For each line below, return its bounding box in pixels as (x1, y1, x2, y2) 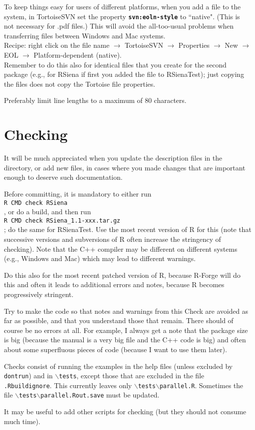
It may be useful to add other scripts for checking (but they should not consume (4, 406, 247, 417)
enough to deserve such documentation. (4, 172, 123, 182)
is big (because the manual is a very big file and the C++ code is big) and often (4, 334, 246, 345)
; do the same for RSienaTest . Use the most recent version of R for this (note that (4, 224, 252, 234)
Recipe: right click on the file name (4, 40, 110, 50)
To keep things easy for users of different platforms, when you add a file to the (4, 1, 241, 11)
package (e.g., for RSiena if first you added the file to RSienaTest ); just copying (4, 69, 244, 79)
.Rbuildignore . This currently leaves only (4, 380, 132, 390)
